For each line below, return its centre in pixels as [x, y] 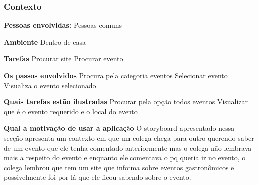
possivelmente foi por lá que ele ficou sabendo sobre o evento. [98, 177]
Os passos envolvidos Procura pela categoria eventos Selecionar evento [116, 75]
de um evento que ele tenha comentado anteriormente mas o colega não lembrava [128, 147]
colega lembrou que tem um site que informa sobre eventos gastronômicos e [119, 167]
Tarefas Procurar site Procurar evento [64, 58]
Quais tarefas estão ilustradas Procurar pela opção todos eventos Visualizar [126, 102]
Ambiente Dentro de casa [45, 42]
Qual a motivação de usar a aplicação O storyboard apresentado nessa [119, 128]
